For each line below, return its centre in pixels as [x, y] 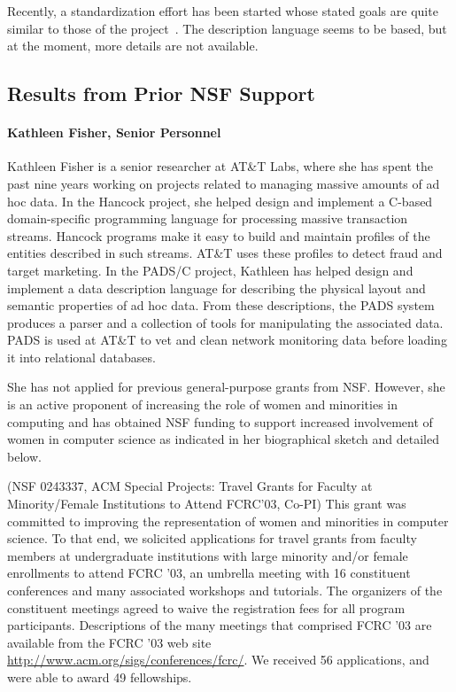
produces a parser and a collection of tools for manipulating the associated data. [225, 322]
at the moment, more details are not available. [133, 46]
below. [24, 456]
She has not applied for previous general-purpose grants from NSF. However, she [226, 387]
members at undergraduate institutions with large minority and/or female [208, 555]
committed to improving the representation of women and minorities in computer [228, 521]
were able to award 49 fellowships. [100, 676]
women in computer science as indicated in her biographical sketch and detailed [223, 439]
